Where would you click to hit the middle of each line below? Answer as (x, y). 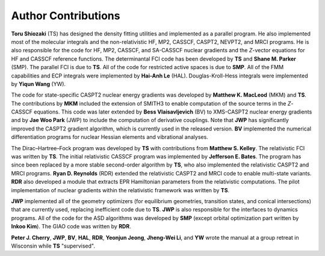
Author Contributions (66, 16)
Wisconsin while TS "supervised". (53, 246)
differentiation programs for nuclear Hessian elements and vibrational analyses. (110, 137)
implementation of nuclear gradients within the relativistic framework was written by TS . (120, 190)
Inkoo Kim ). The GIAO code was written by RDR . (71, 227)
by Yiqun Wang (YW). (39, 84)
